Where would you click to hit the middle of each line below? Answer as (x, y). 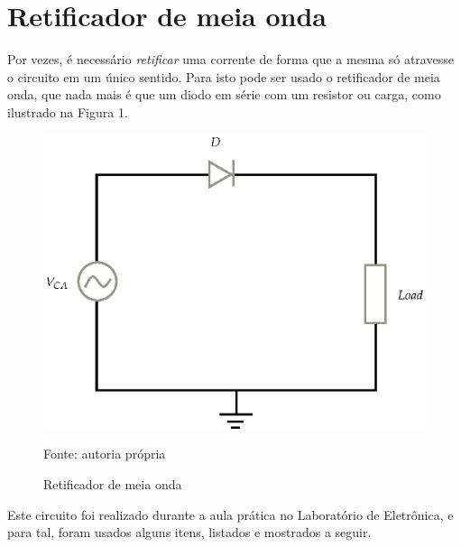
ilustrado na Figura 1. (68, 111)
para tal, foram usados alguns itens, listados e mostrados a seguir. (189, 532)
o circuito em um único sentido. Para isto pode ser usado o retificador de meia (224, 76)
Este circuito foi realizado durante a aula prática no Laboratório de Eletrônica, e (230, 514)
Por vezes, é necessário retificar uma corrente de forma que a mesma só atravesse (230, 59)
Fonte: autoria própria (105, 454)
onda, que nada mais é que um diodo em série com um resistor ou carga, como (224, 94)
